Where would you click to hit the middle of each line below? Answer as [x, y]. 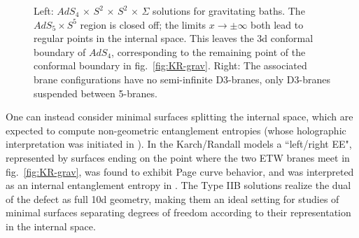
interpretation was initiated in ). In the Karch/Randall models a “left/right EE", [179, 144]
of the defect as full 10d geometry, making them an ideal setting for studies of [173, 198]
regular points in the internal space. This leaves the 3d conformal [174, 38]
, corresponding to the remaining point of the [209, 51]
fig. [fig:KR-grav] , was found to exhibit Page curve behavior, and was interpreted [180, 171]
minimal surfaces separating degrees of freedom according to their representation [178, 212]
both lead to [277, 24]
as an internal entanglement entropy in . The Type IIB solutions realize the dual [178, 185]
